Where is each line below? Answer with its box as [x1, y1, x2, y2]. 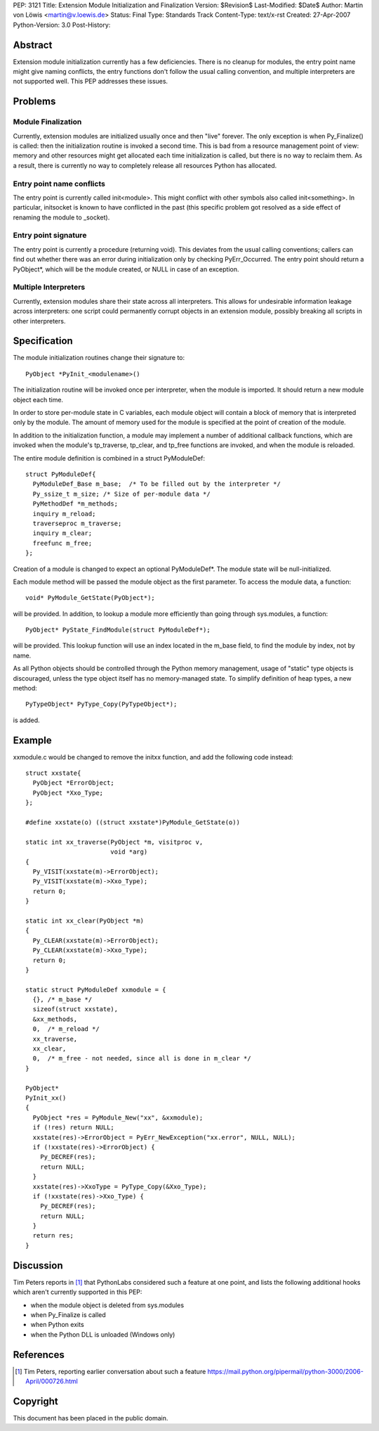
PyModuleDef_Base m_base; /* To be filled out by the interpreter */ [32, 480, 281, 488]
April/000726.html [25, 1377, 79, 1385]
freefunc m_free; [32, 539, 93, 547]
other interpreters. [13, 316, 66, 325]
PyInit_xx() [25, 1093, 67, 1102]
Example [13, 734, 52, 746]
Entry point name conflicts [13, 179, 105, 188]
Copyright [13, 1395, 59, 1407]
